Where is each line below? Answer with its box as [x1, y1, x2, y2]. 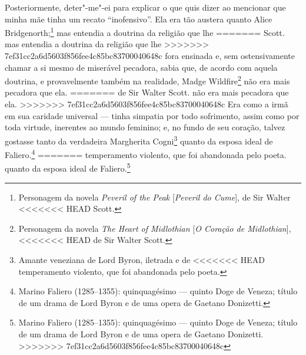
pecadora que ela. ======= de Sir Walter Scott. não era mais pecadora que [5, 86, 289, 98]
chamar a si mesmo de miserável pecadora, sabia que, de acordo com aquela [5, 61, 278, 73]
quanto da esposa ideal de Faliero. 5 [5, 160, 131, 174]
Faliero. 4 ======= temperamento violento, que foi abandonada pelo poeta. [5, 147, 287, 160]
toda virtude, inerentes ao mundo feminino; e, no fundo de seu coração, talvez [5, 121, 285, 133]
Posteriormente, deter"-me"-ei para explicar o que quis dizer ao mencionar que [5, 1, 286, 13]
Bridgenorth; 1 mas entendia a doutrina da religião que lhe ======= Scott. [5, 25, 285, 38]
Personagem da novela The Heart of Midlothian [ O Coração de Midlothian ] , [18, 222, 291, 234]
